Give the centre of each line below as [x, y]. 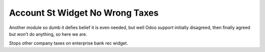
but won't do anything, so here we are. [48, 34]
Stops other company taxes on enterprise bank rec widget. [69, 43]
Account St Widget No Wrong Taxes [84, 13]
